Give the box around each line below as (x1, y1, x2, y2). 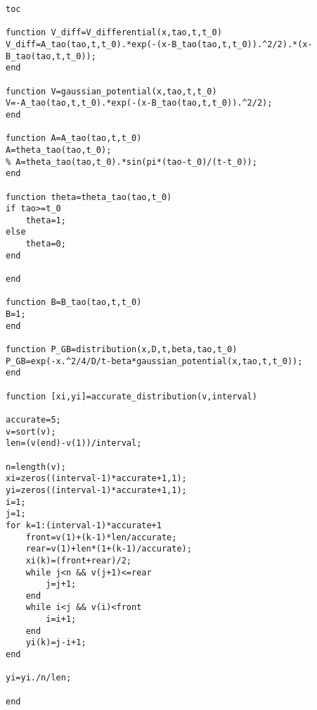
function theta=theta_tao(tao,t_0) (6, 192, 172, 202)
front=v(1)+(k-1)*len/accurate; (25, 532, 177, 542)
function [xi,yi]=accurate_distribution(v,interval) (6, 391, 257, 401)
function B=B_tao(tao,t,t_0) (6, 297, 142, 308)
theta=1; (25, 215, 66, 225)
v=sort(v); (6, 426, 56, 437)
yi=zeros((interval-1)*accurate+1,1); (6, 485, 187, 495)
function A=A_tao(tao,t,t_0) (6, 133, 142, 144)
